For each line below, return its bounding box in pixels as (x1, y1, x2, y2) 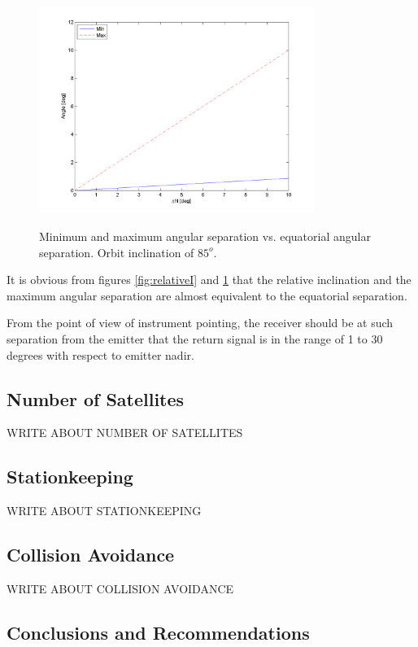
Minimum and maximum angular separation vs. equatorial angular (39, 227, 371, 244)
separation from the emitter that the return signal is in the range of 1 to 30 (7, 330, 383, 347)
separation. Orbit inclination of (39, 243, 194, 260)
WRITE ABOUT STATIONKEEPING (7, 502, 202, 519)
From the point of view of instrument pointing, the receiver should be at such (7, 314, 394, 331)
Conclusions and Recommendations (7, 619, 310, 645)
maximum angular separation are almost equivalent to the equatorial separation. (7, 286, 407, 304)
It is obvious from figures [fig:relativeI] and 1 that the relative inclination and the (7, 271, 411, 288)
